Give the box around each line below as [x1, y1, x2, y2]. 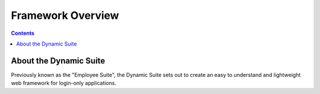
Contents [11, 30, 35, 37]
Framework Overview [11, 9, 120, 22]
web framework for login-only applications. [11, 80, 117, 87]
